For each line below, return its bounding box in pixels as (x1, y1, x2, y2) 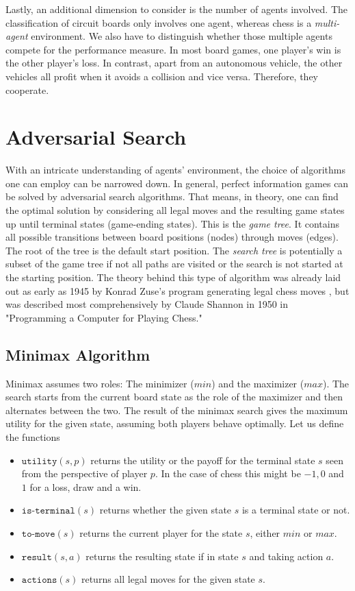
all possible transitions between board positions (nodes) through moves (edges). (5, 230, 339, 244)
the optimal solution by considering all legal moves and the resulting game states (5, 203, 345, 217)
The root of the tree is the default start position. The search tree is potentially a (5, 243, 343, 257)
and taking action (249, 548, 324, 563)
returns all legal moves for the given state (81, 572, 255, 586)
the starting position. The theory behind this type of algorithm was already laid (5, 270, 341, 285)
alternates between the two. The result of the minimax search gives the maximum (5, 402, 348, 417)
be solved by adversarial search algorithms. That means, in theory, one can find (5, 189, 339, 204)
